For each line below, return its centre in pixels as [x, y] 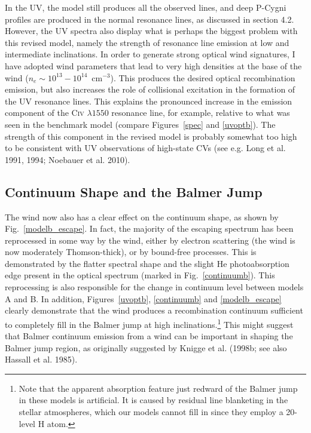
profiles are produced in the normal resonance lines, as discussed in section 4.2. [150, 19]
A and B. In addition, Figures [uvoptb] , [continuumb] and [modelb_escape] [143, 298]
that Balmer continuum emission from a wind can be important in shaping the [149, 336]
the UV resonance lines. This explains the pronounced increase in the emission [149, 101]
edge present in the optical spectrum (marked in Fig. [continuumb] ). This [140, 275]
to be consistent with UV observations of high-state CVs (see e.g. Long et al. [145, 148]
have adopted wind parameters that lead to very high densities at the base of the [153, 65]
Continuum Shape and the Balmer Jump [134, 191]
